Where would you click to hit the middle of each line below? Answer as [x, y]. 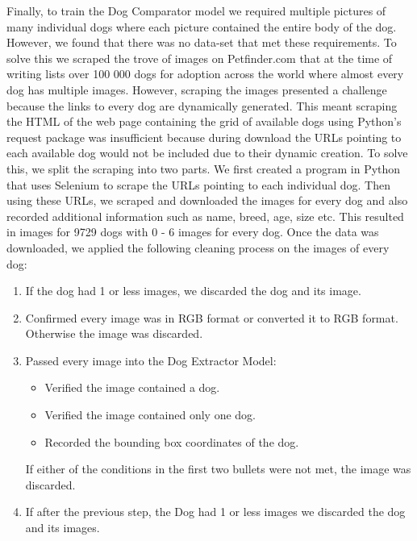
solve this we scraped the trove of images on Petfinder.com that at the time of [200, 58]
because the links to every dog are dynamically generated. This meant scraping [202, 105]
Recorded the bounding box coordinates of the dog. [172, 441]
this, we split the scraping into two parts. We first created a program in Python [204, 168]
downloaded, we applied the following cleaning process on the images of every [198, 247]
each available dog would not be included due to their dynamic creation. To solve [207, 153]
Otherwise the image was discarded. [114, 333]
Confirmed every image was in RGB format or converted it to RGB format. [212, 317]
